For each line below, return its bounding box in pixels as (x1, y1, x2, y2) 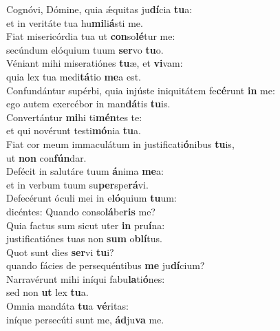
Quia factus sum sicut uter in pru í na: (6, 217, 165, 232)
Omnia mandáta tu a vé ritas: (6, 299, 129, 313)
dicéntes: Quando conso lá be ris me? (6, 204, 155, 218)
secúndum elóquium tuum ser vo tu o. (6, 42, 164, 56)
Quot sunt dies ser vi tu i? (6, 244, 114, 259)
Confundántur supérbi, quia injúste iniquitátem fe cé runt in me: (6, 83, 275, 97)
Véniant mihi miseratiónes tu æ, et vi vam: (6, 56, 183, 70)
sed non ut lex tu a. (6, 285, 89, 299)
